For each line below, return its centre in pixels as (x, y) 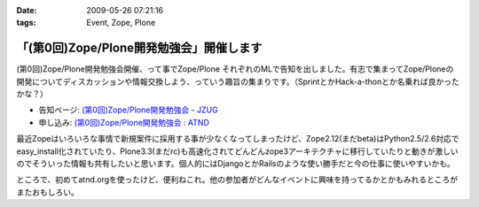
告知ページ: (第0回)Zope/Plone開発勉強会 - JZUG (128, 110)
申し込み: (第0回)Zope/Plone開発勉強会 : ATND (124, 122)
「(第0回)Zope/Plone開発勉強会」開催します (139, 48)
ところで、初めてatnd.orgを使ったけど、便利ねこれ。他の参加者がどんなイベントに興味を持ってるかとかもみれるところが (237, 180)
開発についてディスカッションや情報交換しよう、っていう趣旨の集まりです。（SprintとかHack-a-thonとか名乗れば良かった (238, 81)
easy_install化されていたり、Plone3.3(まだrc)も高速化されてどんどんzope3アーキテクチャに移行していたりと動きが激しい (237, 151)
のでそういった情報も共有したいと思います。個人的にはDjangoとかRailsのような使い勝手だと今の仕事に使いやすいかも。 (236, 164)
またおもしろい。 (47, 192)
